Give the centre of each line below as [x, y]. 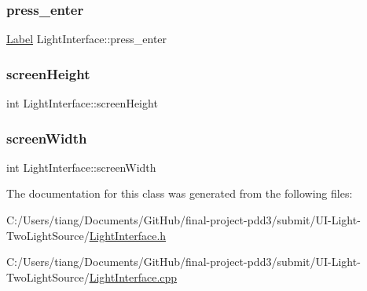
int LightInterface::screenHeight [82, 103]
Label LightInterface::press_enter [87, 39]
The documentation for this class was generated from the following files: [180, 193]
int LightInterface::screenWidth [81, 167]
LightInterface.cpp [133, 276]
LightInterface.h [128, 235]
